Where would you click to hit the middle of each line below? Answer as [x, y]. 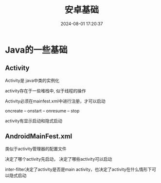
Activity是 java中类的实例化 [32, 80]
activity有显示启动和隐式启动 [34, 121]
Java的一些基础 [36, 50]
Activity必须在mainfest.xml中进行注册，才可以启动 [55, 101]
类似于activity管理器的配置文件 [36, 149]
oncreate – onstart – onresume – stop [42, 111]
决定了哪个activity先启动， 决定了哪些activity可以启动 [59, 159]
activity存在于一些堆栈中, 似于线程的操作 [45, 91]
